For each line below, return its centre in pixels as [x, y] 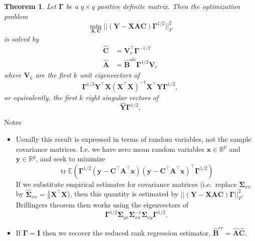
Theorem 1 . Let [30, 6]
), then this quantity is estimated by [123, 194]
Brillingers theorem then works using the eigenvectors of [102, 205]
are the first [53, 75]
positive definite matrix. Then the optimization [169, 6]
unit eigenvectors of [110, 75]
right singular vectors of [122, 97]
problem [16, 16]
